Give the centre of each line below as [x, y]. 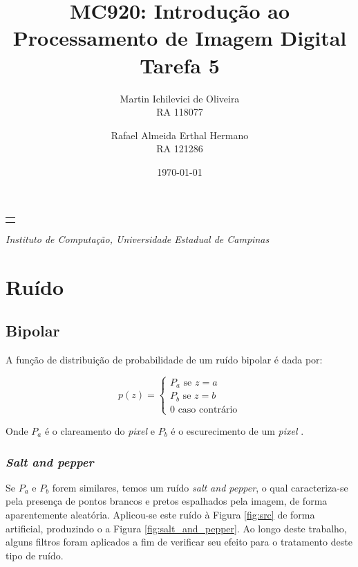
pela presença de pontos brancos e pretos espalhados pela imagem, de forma [167, 501]
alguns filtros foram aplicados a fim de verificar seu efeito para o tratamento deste [179, 542]
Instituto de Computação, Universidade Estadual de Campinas [138, 238]
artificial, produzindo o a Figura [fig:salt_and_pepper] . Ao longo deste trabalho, [176, 528]
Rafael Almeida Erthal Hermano [180, 135]
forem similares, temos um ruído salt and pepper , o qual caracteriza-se [200, 487]
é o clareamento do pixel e [100, 430]
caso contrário [208, 409]
